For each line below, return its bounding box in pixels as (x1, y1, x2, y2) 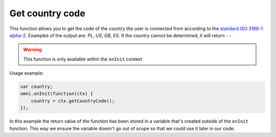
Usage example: (9, 70, 44, 76)
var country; (20, 84, 53, 90)
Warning (23, 46, 42, 53)
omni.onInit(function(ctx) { (20, 91, 94, 97)
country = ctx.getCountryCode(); (31, 98, 115, 104)
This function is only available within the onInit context (23, 56, 143, 62)
